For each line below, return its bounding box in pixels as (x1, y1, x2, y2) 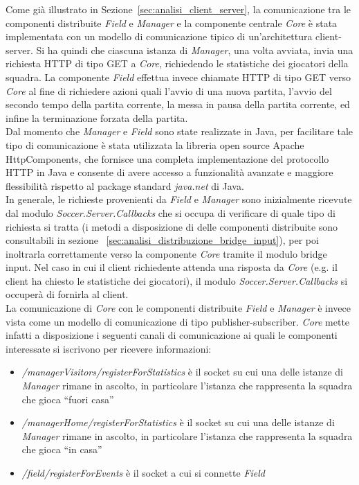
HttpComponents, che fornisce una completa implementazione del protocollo (6, 151, 329, 166)
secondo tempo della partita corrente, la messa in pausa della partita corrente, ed (6, 97, 350, 112)
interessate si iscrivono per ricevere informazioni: (6, 341, 212, 355)
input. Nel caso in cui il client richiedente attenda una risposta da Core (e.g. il (6, 260, 338, 274)
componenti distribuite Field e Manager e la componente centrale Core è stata (6, 15, 338, 30)
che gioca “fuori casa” (21, 391, 114, 406)
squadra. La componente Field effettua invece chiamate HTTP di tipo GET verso (6, 69, 351, 84)
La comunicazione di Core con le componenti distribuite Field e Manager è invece (6, 301, 351, 315)
